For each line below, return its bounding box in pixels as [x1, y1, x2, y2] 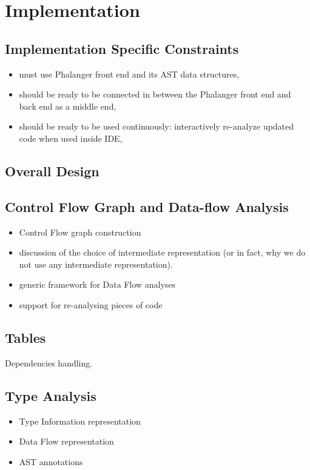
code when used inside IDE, [19, 131, 123, 144]
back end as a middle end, [19, 99, 116, 112]
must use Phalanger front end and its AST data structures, [19, 67, 240, 80]
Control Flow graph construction [19, 225, 141, 238]
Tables [5, 328, 46, 346]
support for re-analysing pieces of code [19, 298, 163, 311]
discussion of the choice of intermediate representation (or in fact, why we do [19, 246, 306, 259]
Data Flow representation [19, 435, 114, 448]
